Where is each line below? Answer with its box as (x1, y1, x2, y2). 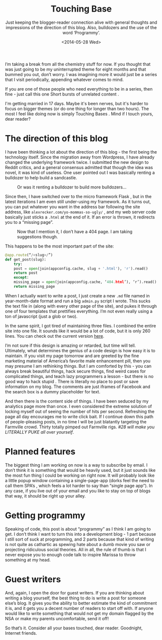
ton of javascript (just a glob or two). (5, 313, 78, 319)
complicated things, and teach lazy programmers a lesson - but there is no (5, 373, 154, 379)
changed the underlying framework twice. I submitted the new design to (5, 159, 149, 165)
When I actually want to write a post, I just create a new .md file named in (5, 293, 150, 298)
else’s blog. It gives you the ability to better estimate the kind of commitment (5, 600, 157, 606)
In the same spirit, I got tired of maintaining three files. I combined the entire (5, 323, 156, 328)
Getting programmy (5, 510, 86, 521)
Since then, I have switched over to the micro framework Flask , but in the (5, 193, 152, 199)
